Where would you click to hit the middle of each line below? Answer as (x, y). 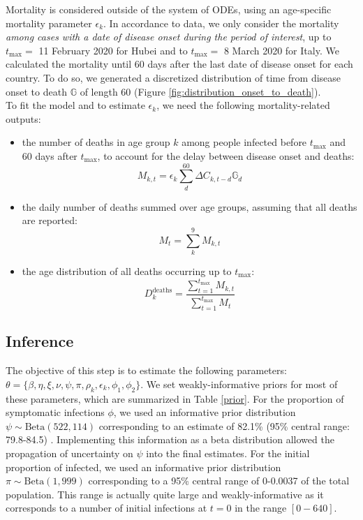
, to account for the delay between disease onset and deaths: (226, 155)
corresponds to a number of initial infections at (106, 508)
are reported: (50, 220)
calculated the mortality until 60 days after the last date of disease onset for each (179, 64)
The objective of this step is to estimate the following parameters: (146, 370)
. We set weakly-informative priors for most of (239, 384)
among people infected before (244, 142)
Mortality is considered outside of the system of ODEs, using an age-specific (169, 9)
